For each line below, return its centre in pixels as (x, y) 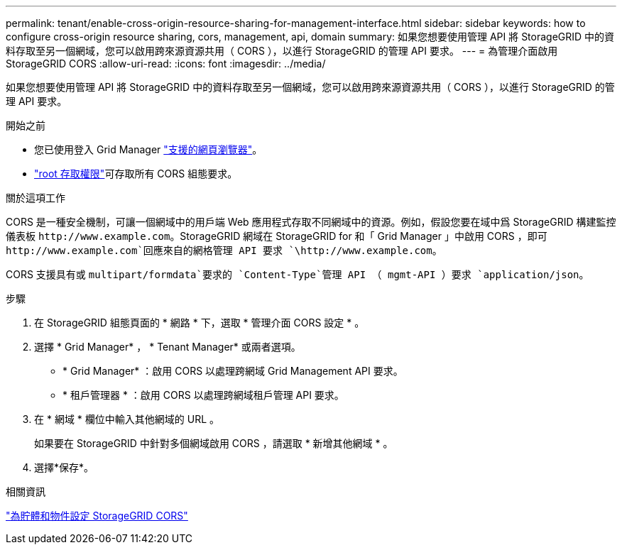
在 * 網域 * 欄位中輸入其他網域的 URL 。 (127, 419)
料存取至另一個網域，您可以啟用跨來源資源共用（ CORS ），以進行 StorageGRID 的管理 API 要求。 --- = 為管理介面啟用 (282, 51)
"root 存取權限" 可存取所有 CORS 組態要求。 (136, 174)
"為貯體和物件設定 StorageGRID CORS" (97, 516)
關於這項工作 (36, 198)
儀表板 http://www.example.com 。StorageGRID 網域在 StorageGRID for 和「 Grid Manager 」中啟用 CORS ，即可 (277, 236)
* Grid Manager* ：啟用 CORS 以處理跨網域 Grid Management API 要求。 (233, 371)
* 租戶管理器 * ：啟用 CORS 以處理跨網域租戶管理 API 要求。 (203, 395)
